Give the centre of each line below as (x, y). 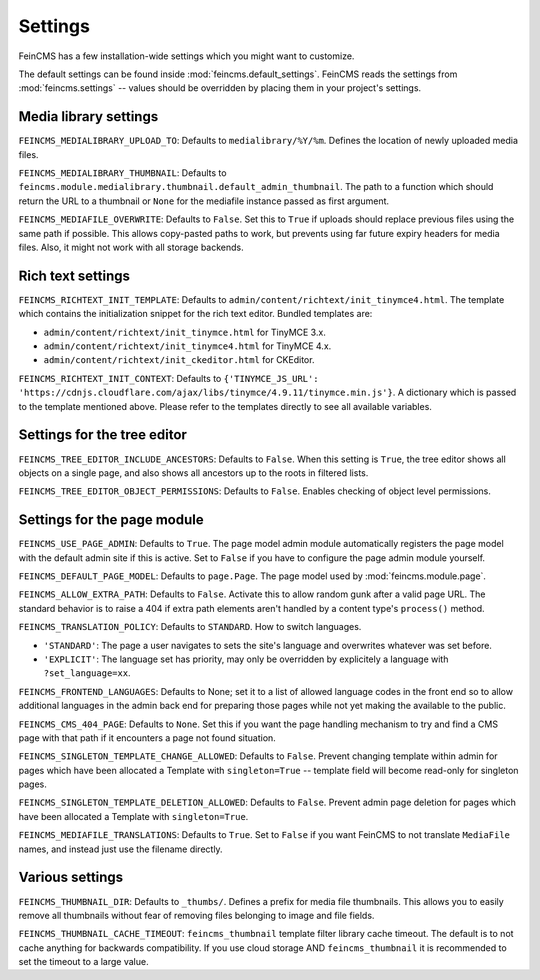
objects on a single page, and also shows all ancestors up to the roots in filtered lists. (193, 472)
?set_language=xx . (87, 673)
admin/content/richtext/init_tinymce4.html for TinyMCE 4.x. (187, 346)
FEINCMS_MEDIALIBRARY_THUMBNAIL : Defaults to (122, 173)
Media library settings (88, 116)
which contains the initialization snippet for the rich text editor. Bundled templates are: (195, 314)
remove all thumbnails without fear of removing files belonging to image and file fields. (196, 915)
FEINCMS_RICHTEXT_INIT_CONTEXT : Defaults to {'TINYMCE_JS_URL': (168, 378)
